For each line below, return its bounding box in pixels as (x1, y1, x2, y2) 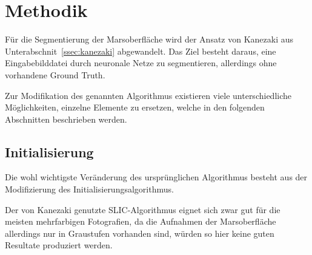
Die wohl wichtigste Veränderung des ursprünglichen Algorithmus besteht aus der (5, 171, 308, 183)
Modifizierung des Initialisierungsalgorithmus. (5, 183, 174, 195)
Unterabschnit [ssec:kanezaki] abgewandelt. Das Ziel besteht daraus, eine (5, 44, 276, 57)
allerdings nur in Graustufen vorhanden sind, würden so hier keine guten (5, 226, 274, 239)
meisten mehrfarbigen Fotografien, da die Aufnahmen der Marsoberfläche (5, 215, 276, 228)
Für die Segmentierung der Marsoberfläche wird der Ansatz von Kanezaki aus (5, 33, 294, 46)
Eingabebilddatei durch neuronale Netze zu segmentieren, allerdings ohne (5, 56, 277, 69)
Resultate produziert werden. (5, 239, 113, 251)
